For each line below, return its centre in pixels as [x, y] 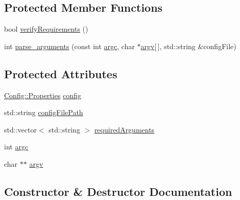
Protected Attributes [61, 73]
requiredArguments [124, 129]
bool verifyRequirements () [46, 29]
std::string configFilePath [44, 112]
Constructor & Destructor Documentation [118, 191]
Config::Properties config [43, 95]
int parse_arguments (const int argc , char [69, 46]
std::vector [20, 129]
